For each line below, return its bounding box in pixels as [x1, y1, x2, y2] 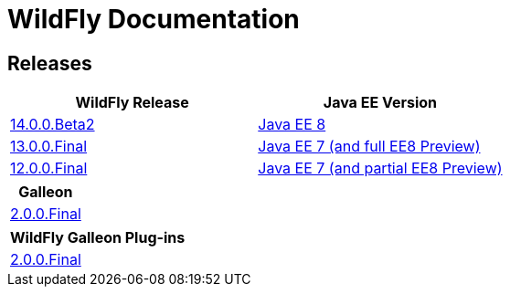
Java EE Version [323, 93, 438, 112]
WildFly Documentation [7, 4, 300, 35]
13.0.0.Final [10, 137, 88, 156]
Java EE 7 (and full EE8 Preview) [258, 137, 481, 156]
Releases [7, 51, 92, 75]
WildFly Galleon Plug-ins [10, 228, 186, 247]
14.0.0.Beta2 [10, 115, 95, 134]
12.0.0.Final [10, 159, 88, 178]
